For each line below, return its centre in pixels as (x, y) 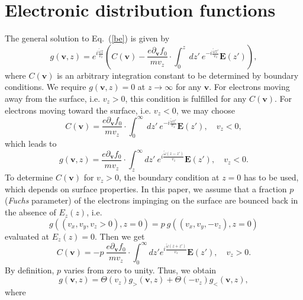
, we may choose (205, 110)
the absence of (30, 212)
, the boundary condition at (169, 177)
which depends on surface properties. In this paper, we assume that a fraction (146, 188)
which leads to (31, 143)
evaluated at (27, 236)
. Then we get (120, 236)
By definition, (30, 270)
